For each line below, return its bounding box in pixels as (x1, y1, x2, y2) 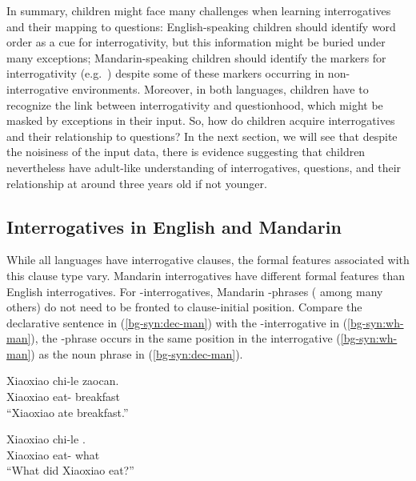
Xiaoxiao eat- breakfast (6, 388, 121, 405)
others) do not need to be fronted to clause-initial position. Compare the (6, 299, 362, 315)
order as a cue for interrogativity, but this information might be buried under (6, 34, 386, 50)
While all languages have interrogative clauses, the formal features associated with (6, 251, 410, 268)
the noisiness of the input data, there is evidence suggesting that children (6, 143, 366, 160)
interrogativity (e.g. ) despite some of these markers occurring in (6, 65, 325, 82)
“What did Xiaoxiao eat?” (6, 462, 134, 479)
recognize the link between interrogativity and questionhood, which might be (6, 96, 383, 113)
